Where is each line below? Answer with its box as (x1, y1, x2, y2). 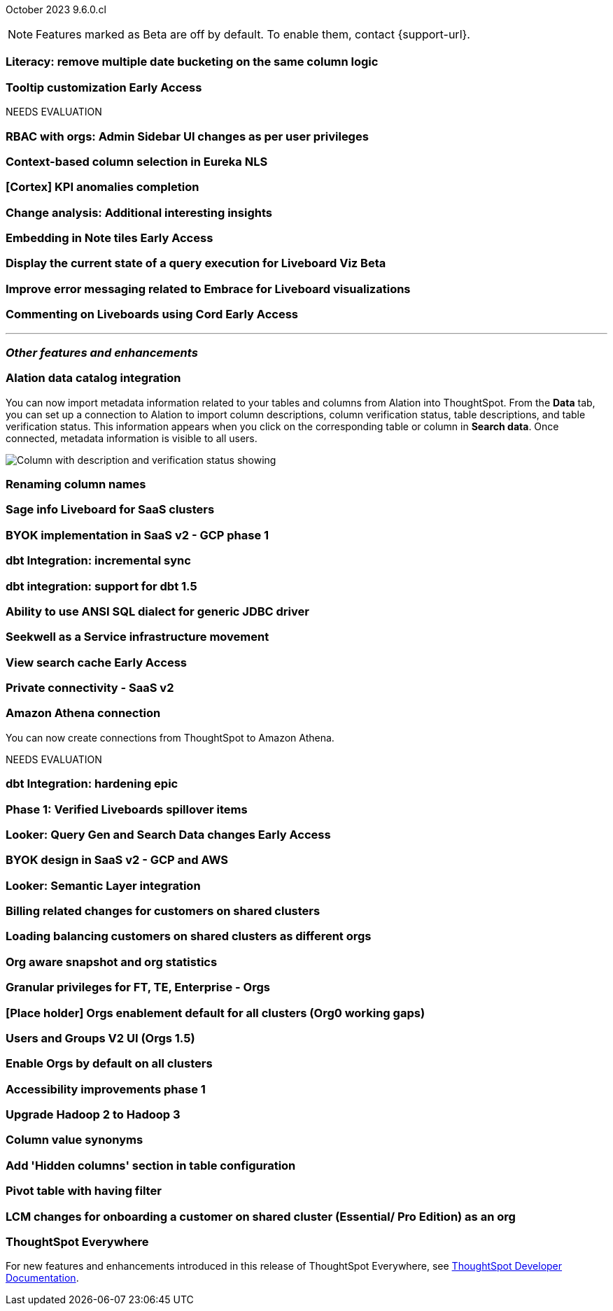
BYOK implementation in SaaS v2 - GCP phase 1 (6, 527, 269, 542)
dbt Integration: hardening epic (6, 777, 178, 791)
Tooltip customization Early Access (6, 80, 202, 94)
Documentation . (6, 1272, 79, 1284)
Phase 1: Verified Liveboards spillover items (6, 802, 248, 816)
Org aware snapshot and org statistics (6, 954, 218, 969)
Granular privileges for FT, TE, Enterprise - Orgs (6, 980, 270, 995)
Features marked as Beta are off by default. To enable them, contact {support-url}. (36, 27, 470, 41)
